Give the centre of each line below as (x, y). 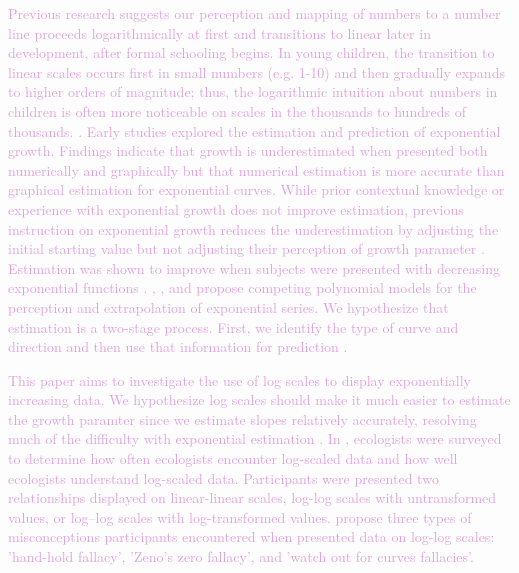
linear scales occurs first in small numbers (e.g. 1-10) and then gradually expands (256, 71)
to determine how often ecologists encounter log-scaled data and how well (233, 458)
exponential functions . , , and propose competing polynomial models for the (242, 287)
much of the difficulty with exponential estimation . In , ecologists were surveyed (255, 438)
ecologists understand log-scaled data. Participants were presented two (223, 477)
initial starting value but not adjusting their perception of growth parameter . (246, 248)
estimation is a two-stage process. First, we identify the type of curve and (233, 326)
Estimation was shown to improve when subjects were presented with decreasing (254, 267)
